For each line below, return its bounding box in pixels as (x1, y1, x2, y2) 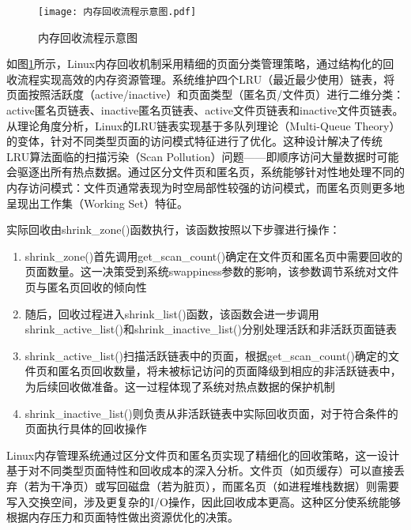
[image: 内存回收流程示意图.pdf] (38, 6, 197, 17)
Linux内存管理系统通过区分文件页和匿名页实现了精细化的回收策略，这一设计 (6, 446, 400, 463)
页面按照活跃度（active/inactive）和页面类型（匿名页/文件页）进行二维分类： (6, 86, 405, 103)
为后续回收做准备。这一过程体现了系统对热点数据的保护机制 (25, 378, 335, 394)
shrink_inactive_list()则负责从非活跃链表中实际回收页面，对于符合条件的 (25, 404, 398, 421)
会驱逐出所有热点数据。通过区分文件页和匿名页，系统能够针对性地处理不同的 (6, 164, 405, 180)
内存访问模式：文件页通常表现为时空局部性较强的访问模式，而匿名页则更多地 (6, 179, 405, 195)
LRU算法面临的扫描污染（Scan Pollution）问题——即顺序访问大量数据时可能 (6, 148, 399, 164)
